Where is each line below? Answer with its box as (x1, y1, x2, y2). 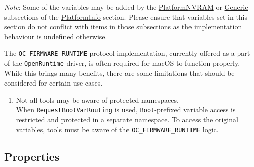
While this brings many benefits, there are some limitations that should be (4, 67, 235, 78)
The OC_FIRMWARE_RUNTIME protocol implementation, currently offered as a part (4, 48, 250, 58)
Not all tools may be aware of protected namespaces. (16, 94, 179, 105)
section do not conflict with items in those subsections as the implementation (4, 21, 242, 32)
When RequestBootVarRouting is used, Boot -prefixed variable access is (16, 104, 236, 115)
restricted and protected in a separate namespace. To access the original (16, 114, 238, 125)
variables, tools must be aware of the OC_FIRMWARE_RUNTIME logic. (16, 124, 219, 134)
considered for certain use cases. (4, 77, 103, 88)
